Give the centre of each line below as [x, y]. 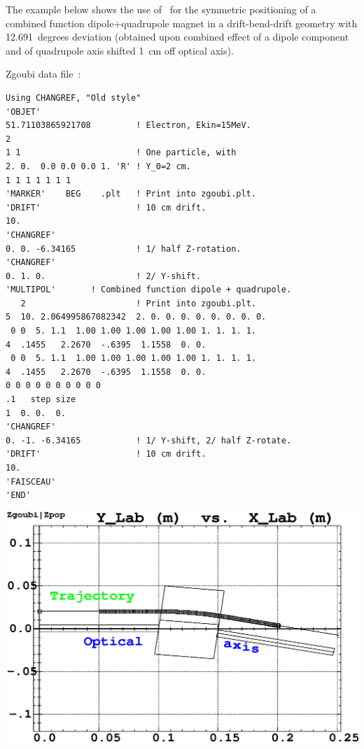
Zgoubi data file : [43, 74]
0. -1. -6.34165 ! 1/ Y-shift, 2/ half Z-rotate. [149, 440]
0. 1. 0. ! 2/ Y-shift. [104, 276]
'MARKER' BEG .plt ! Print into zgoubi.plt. [131, 194]
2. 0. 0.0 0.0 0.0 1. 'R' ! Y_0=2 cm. [98, 166]
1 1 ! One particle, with [121, 153]
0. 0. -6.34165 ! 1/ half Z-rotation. [124, 249]
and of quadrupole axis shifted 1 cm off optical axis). [120, 50]
